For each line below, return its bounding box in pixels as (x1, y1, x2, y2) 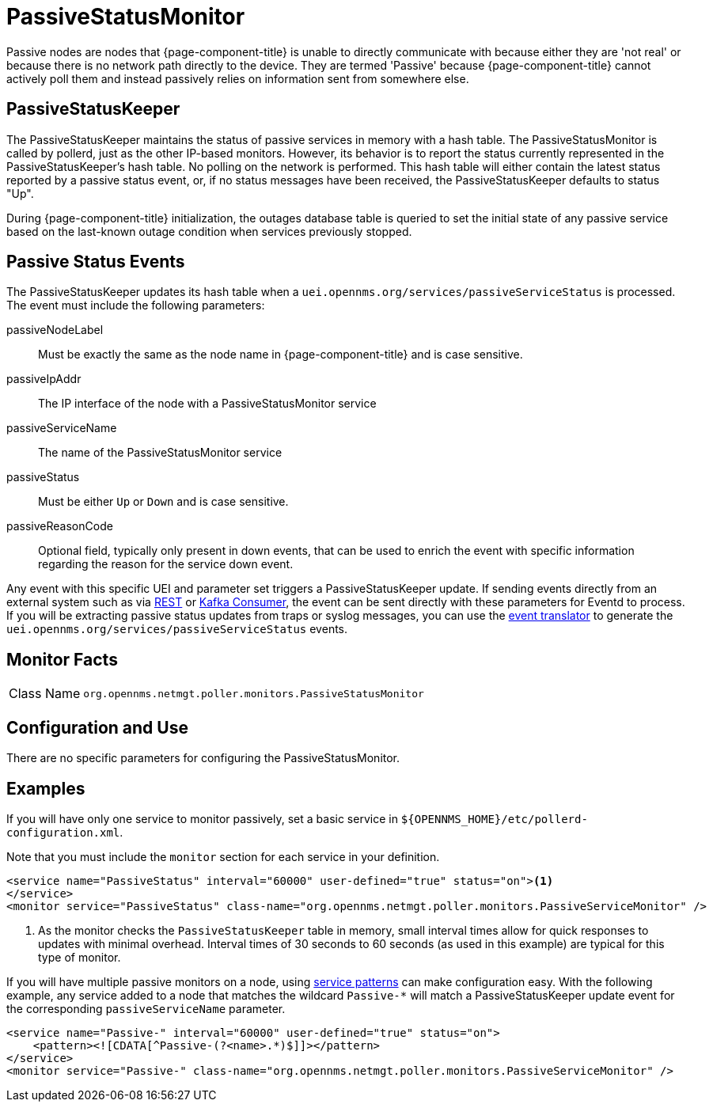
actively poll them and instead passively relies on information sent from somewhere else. (6, 71, 469, 85)
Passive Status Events (6, 252, 185, 272)
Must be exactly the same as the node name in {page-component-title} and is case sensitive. (38, 347, 523, 362)
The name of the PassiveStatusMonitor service (38, 446, 283, 460)
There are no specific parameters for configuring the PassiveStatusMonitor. (6, 751, 400, 765)
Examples (6, 778, 85, 799)
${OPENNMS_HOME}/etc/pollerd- (400, 812, 588, 825)
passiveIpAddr (6, 372, 82, 386)
